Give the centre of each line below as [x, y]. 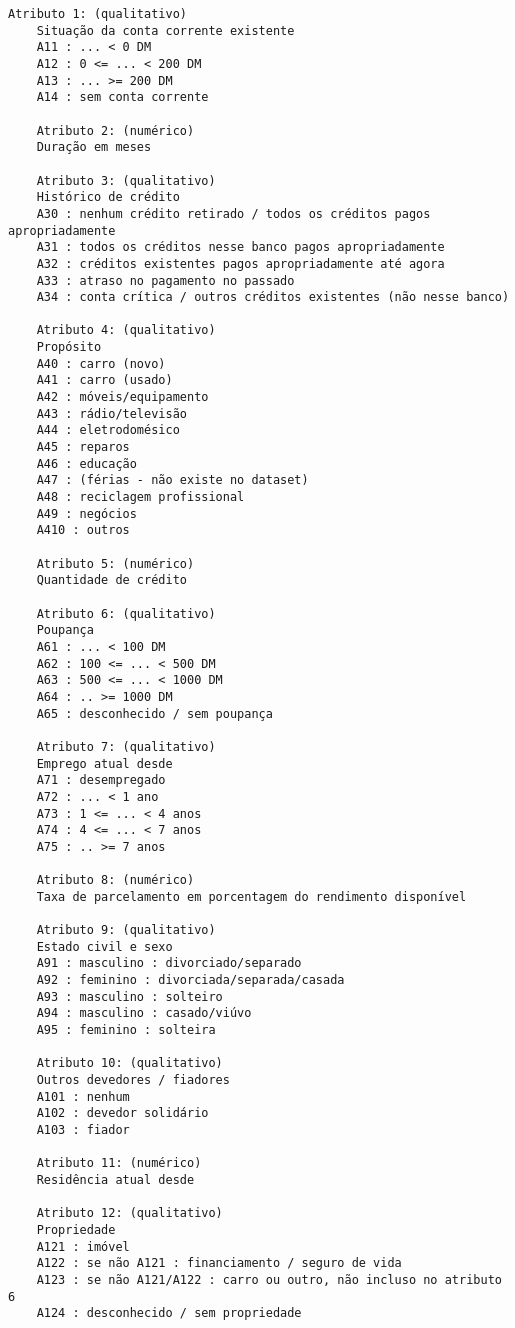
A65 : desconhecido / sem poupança [154, 713]
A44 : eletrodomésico [108, 430]
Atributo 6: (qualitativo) [126, 613]
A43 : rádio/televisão [111, 413]
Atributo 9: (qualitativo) [126, 930]
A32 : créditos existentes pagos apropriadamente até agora [240, 263]
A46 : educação [86, 463]
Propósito [69, 347]
